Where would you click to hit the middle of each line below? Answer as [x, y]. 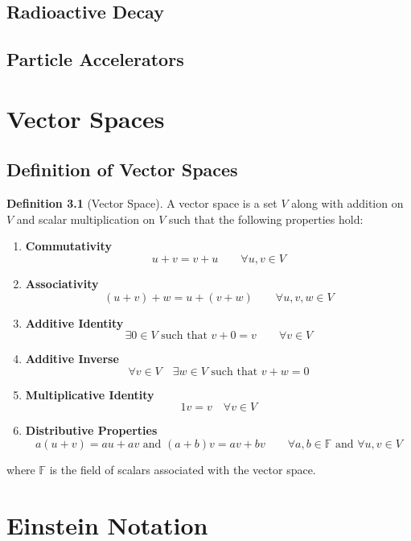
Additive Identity [74, 322]
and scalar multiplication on [86, 219]
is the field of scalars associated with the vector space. [183, 469]
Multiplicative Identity [90, 394]
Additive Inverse [72, 359]
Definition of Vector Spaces [122, 169]
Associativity [62, 283]
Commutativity [68, 246]
